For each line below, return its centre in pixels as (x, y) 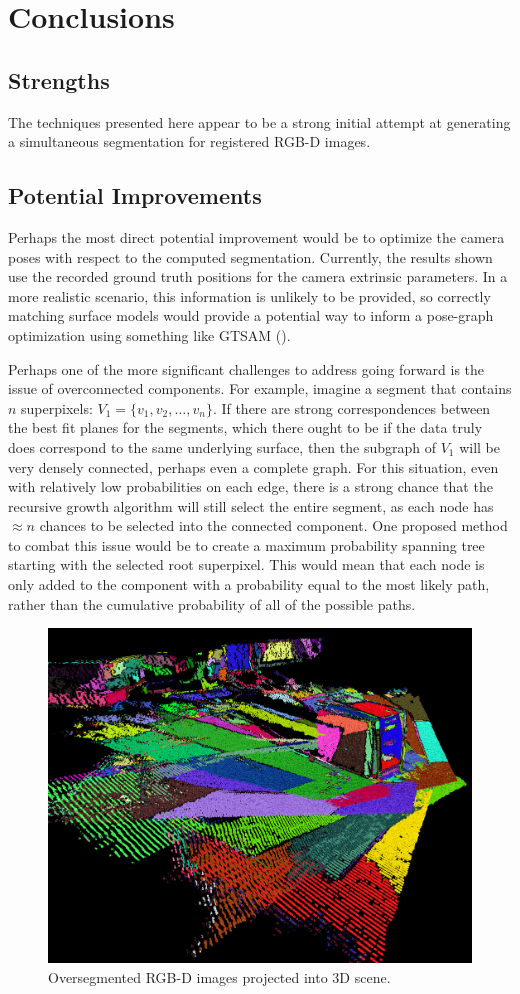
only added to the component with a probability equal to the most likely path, (249, 584)
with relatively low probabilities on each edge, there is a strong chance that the (250, 486)
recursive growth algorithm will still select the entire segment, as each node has (251, 505)
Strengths (59, 79)
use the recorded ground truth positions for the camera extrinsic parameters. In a (258, 276)
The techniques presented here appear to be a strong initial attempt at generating (259, 121)
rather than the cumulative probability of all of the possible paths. (212, 603)
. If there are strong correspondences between (351, 407)
